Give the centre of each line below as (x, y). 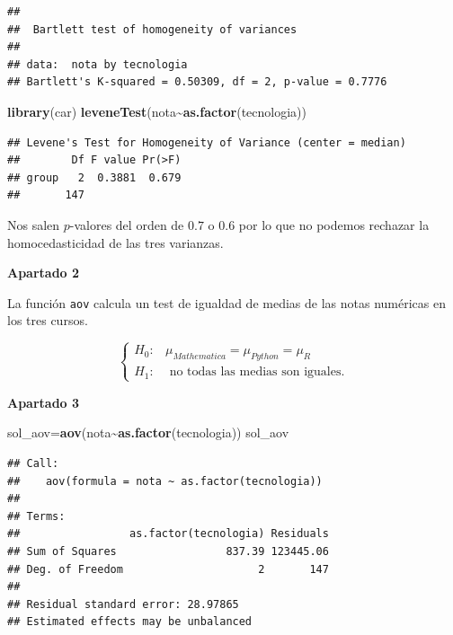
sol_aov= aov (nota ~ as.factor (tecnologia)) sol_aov (148, 432)
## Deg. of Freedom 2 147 (168, 569)
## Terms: (36, 516)
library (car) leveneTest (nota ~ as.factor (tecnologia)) (157, 111)
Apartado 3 (44, 402)
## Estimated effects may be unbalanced (130, 622)
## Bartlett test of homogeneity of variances (152, 29)
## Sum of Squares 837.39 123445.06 (168, 551)
